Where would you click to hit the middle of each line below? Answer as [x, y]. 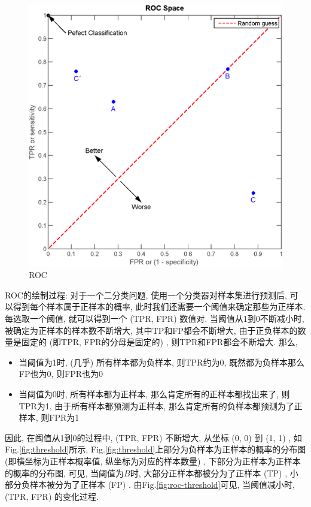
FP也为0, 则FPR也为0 [61, 374]
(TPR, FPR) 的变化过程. [52, 496]
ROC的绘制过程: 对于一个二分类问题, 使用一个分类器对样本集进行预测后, [146, 295]
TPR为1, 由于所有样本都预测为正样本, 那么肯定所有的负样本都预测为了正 [161, 405]
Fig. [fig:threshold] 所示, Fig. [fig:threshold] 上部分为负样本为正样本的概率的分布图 [155, 449]
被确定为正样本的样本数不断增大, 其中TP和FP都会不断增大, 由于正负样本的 [151, 330]
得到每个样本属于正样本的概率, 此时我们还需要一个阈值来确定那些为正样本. [159, 307]
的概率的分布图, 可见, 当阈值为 [65, 473]
